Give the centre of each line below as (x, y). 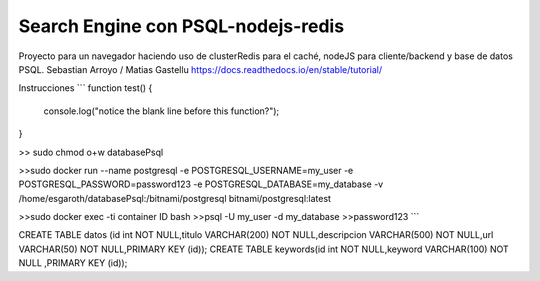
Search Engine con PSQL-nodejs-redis (181, 26)
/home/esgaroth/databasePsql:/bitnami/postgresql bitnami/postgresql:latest (175, 198)
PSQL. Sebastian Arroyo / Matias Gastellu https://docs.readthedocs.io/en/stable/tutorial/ (200, 69)
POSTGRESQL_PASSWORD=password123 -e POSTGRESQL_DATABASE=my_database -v (201, 184)
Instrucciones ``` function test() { (85, 88)
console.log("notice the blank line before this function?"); (161, 111)
